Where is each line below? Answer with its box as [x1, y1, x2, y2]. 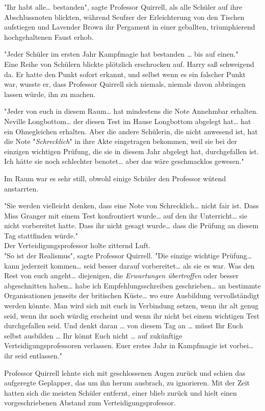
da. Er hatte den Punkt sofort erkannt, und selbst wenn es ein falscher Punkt [4, 68, 246, 79]
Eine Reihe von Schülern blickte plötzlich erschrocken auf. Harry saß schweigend [4, 58, 254, 69]
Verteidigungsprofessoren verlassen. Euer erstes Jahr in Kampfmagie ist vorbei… [4, 340, 254, 351]
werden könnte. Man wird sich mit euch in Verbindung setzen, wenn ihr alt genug [4, 300, 259, 311]
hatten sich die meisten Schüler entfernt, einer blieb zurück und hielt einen [4, 387, 237, 398]
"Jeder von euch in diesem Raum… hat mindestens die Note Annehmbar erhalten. [4, 106, 258, 116]
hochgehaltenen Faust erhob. [4, 31, 94, 42]
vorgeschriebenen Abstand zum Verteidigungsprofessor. [4, 397, 176, 408]
